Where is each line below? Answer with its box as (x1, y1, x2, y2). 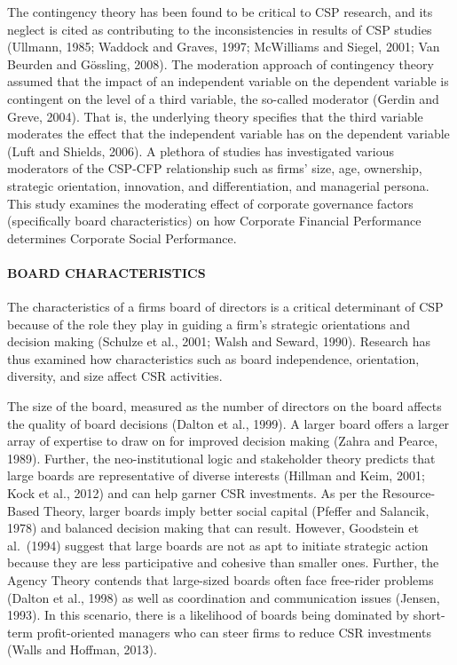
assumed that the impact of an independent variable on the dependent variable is (7, 72, 449, 91)
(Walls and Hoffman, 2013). (7, 640, 157, 659)
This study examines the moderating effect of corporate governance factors (7, 194, 414, 212)
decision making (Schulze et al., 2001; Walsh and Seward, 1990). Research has (7, 332, 430, 351)
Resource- (382, 484, 436, 503)
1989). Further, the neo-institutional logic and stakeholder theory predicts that (7, 448, 436, 467)
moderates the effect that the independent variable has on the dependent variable (7, 124, 450, 143)
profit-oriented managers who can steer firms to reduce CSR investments (36, 622, 431, 641)
